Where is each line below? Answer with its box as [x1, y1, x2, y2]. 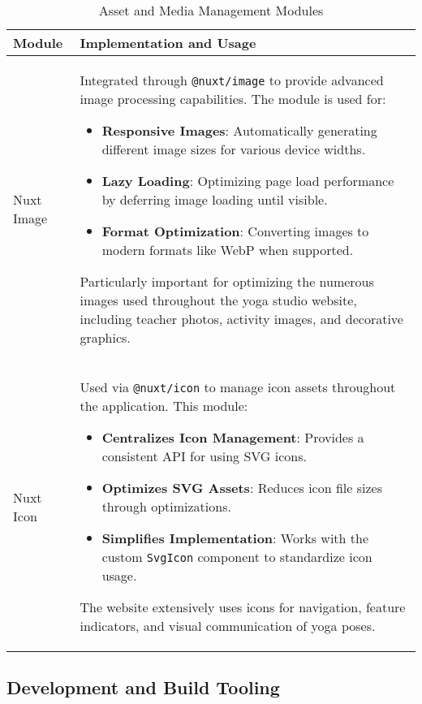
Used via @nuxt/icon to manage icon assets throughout [80, 378, 396, 396]
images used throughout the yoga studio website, [80, 291, 357, 309]
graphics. [80, 328, 131, 347]
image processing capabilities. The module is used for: [80, 89, 386, 108]
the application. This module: [80, 396, 248, 415]
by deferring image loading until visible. [101, 190, 328, 209]
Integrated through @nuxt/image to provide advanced [80, 71, 384, 89]
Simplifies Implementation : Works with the [101, 529, 369, 547]
